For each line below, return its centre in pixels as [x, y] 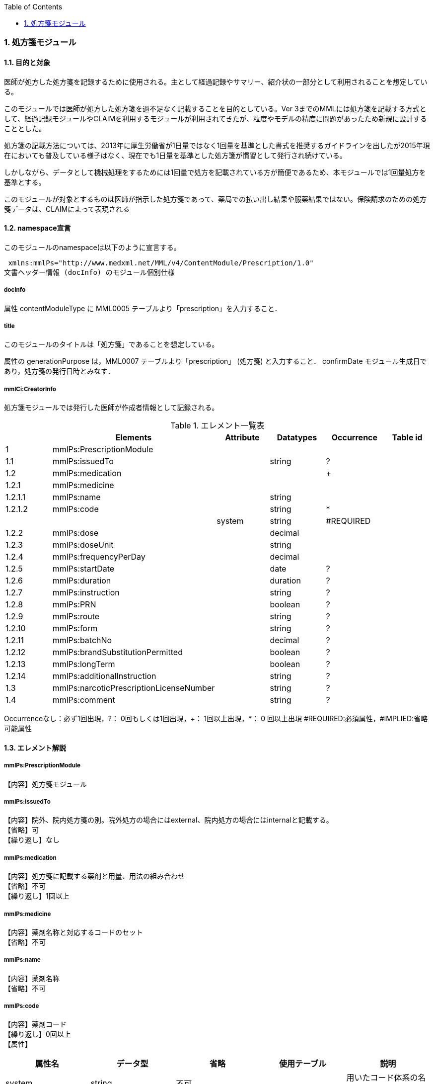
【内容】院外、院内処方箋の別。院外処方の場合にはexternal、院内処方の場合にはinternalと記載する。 [169, 820]
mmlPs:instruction [86, 593]
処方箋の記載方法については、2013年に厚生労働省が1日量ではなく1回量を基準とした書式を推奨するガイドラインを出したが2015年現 [217, 145]
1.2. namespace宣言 [37, 228]
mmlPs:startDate [83, 569]
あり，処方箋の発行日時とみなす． [59, 371]
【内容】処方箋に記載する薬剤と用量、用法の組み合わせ [94, 876]
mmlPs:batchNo [82, 640]
